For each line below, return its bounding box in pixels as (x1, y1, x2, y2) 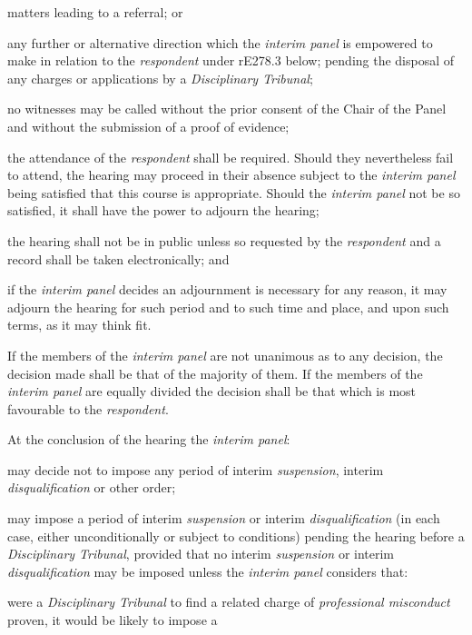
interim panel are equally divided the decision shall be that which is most (7, 382, 417, 401)
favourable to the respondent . (7, 399, 169, 418)
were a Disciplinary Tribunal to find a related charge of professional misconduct (7, 592, 450, 611)
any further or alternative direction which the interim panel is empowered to (7, 33, 433, 52)
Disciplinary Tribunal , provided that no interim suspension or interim (7, 544, 395, 563)
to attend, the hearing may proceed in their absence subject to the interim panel (7, 165, 456, 184)
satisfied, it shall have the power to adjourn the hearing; (7, 201, 320, 220)
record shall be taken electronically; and (7, 249, 230, 268)
